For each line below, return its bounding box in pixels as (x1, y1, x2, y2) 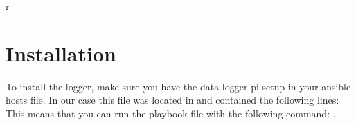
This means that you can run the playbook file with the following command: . (6, 106, 336, 120)
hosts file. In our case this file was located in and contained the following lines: (6, 93, 339, 107)
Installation (6, 39, 116, 67)
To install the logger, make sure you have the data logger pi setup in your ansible (6, 79, 351, 93)
